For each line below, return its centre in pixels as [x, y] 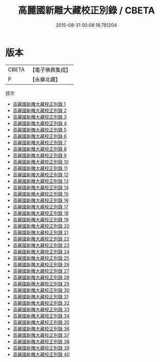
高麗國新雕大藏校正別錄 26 [41, 264]
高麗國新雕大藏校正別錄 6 [40, 136]
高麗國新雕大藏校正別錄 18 [41, 213]
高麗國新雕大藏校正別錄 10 [41, 162]
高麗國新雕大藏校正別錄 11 [40, 168]
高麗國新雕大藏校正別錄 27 [41, 271]
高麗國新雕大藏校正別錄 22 [41, 239]
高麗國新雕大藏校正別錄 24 [41, 252]
